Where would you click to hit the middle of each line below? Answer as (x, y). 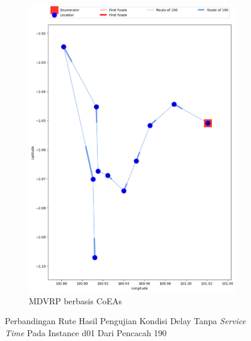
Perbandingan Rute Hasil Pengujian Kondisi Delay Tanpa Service (125, 321)
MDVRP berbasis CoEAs (76, 300)
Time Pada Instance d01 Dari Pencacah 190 (86, 332)
